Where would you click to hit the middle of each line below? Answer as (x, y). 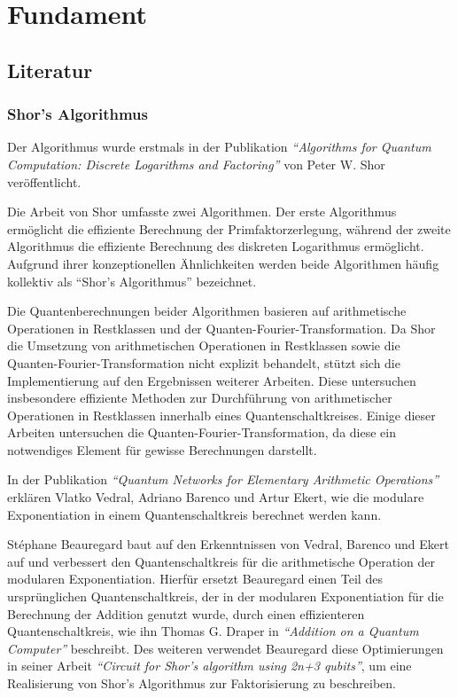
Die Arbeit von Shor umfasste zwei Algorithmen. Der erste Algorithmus (202, 212)
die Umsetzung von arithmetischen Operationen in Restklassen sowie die (204, 345)
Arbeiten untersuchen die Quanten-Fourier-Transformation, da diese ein (202, 432)
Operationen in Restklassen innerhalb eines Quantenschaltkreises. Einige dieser (221, 415)
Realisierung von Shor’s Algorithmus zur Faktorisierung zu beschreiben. (202, 683)
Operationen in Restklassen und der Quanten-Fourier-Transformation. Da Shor (221, 328)
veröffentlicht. (44, 181)
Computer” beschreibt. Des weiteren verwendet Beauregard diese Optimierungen (225, 648)
